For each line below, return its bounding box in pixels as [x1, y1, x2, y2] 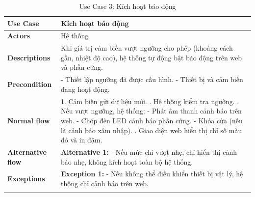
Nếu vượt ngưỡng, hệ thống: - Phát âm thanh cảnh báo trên [60, 106, 242, 116]
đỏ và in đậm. [60, 135, 102, 145]
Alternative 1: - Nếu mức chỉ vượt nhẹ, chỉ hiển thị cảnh [60, 146, 237, 157]
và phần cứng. [60, 62, 103, 72]
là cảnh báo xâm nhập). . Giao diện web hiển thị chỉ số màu [60, 125, 242, 135]
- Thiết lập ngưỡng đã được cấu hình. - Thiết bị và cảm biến [60, 74, 243, 84]
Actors [7, 30, 30, 41]
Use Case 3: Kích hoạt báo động [79, 1, 176, 11]
